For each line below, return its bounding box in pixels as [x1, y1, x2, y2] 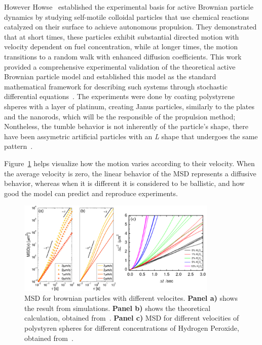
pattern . [4, 141, 33, 151]
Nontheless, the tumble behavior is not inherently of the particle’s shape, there [4, 121, 248, 132]
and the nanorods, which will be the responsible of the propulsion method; [4, 111, 236, 121]
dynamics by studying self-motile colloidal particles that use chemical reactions [4, 11, 249, 22]
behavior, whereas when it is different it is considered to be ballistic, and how [4, 178, 245, 189]
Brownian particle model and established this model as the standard [4, 71, 216, 82]
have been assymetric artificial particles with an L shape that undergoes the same [4, 131, 258, 141]
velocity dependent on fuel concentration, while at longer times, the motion [4, 41, 238, 52]
